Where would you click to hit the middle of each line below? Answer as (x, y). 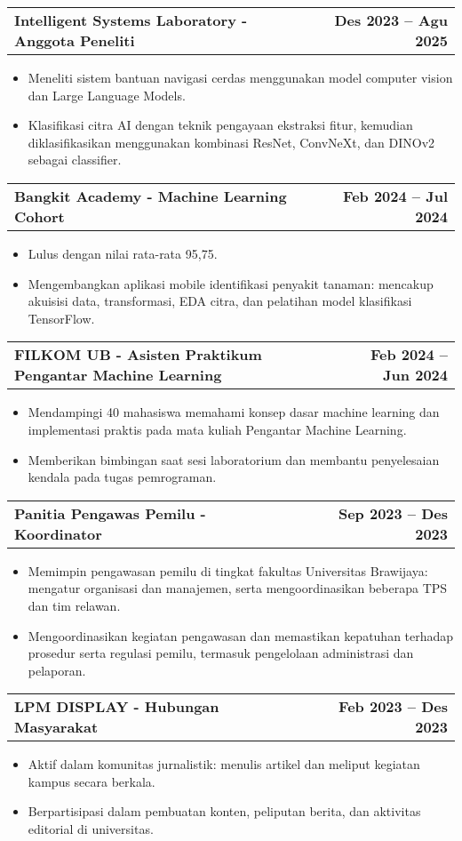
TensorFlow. (61, 318)
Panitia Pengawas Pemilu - (110, 513)
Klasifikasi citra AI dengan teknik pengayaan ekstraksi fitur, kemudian (220, 125)
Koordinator (58, 533)
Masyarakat (56, 727)
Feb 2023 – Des (393, 707)
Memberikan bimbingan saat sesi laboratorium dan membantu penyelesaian (234, 459)
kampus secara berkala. (92, 781)
